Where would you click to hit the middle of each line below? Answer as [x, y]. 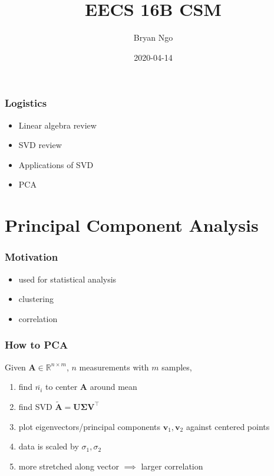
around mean [113, 387]
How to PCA [37, 345]
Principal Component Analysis [132, 225]
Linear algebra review [57, 125]
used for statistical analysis [67, 279]
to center [62, 387]
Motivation [32, 257]
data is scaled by [49, 446]
